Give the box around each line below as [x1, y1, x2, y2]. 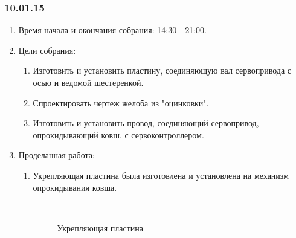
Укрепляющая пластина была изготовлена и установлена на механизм [33, 169, 289, 181]
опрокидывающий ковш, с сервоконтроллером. [33, 128, 204, 141]
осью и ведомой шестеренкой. [33, 76, 144, 88]
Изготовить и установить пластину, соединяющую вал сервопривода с [33, 64, 291, 77]
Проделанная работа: [18, 149, 95, 161]
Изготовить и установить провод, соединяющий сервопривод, [33, 117, 259, 129]
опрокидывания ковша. [33, 181, 117, 193]
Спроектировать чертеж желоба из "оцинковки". [33, 96, 209, 109]
